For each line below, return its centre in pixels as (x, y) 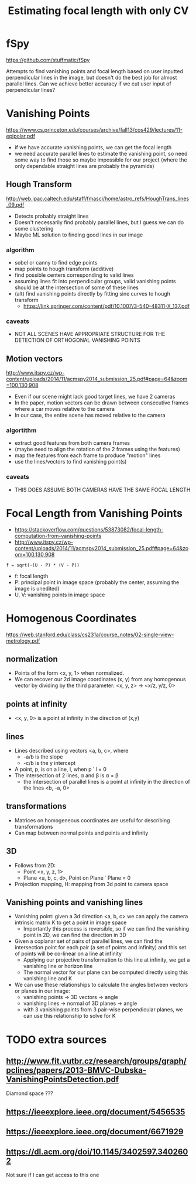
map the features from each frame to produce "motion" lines (87, 455)
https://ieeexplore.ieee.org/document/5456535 (96, 1112)
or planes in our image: (42, 991)
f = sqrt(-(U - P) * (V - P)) (43, 565)
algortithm (21, 430)
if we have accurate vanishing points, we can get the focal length (93, 147)
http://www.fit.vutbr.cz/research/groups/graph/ (97, 1061)
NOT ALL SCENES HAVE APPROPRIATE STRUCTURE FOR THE (90, 334)
